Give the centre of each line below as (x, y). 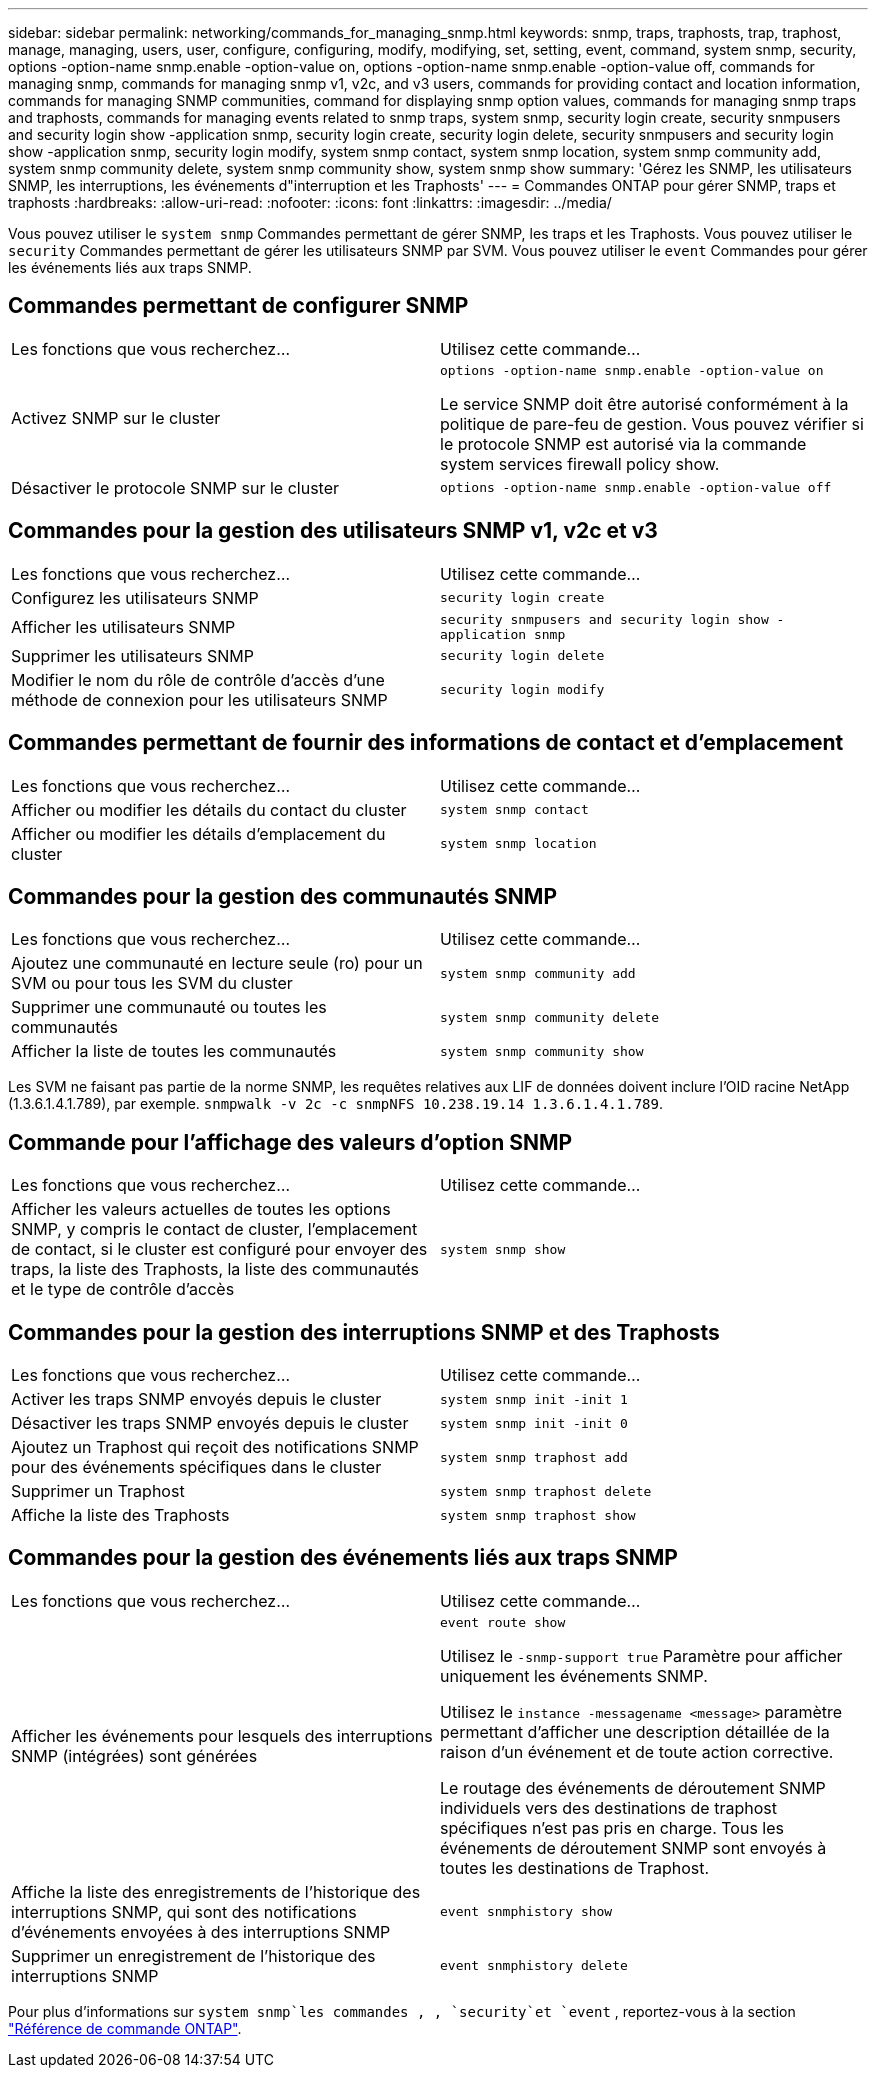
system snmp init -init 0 (534, 1423)
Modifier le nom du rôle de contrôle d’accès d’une (198, 679)
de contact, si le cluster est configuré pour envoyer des (219, 1249)
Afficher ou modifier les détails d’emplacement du (198, 833)
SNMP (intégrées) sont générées (134, 1756)
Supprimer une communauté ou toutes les (169, 1007)
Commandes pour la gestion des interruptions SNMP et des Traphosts (364, 1332)
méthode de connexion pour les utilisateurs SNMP (199, 699)
